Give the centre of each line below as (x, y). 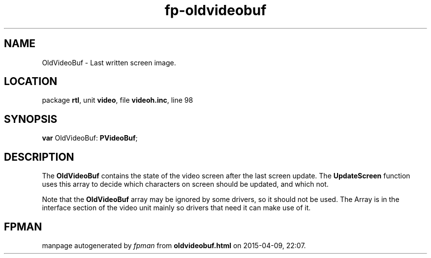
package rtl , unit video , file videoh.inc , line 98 (118, 100)
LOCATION (31, 82)
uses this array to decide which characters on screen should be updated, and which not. (185, 184)
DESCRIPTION (39, 157)
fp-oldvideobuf (215, 10)
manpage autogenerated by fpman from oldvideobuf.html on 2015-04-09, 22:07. (174, 245)
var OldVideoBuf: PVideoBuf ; (90, 138)
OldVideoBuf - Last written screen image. (109, 62)
